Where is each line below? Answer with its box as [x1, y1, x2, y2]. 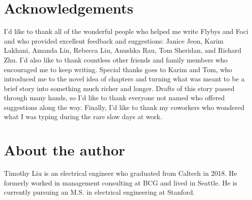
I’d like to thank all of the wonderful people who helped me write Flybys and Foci [4, 26, 249, 36]
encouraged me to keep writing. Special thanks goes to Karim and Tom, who [4, 64, 233, 74]
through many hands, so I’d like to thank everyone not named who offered [4, 92, 225, 103]
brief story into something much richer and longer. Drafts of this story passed [4, 83, 235, 93]
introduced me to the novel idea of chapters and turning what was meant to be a [4, 74, 245, 84]
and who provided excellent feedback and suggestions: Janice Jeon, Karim [4, 35, 224, 46]
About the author [4, 140, 125, 160]
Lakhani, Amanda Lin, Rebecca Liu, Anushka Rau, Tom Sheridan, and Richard [4, 45, 242, 55]
